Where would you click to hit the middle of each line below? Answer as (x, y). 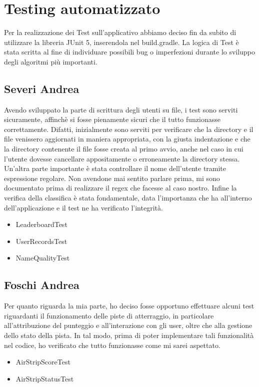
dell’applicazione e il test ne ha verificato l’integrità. (83, 207)
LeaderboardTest (41, 224)
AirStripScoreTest (43, 362)
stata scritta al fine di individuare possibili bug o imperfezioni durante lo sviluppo (129, 52)
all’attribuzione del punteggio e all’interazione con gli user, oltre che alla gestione (128, 325)
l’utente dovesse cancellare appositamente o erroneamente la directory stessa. (122, 158)
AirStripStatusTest (45, 378)
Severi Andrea (42, 88)
